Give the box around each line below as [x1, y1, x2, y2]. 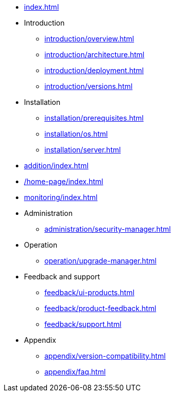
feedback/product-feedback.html [44, 304, 157, 313]
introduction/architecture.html [44, 50, 144, 59]
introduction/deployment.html [44, 66, 144, 75]
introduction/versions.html [44, 82, 133, 91]
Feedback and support [24, 272, 100, 281]
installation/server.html [44, 145, 121, 154]
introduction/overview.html [44, 34, 134, 43]
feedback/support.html [44, 320, 121, 328]
